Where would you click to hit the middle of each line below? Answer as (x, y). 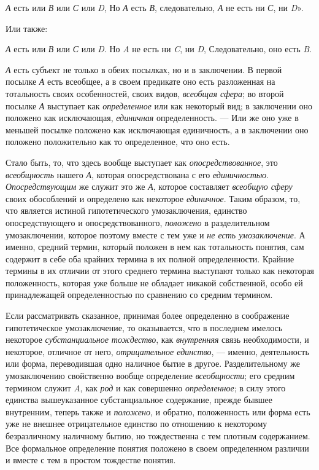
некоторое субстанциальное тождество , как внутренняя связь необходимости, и (157, 339)
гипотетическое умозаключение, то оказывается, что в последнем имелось (144, 327)
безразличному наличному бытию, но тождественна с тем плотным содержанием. (158, 436)
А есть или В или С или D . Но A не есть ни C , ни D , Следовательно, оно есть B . (159, 49)
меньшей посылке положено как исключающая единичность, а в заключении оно (157, 129)
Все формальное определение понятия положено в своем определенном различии (157, 448)
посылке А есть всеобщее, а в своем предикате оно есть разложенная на (140, 81)
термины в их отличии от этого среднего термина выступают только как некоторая (160, 271)
